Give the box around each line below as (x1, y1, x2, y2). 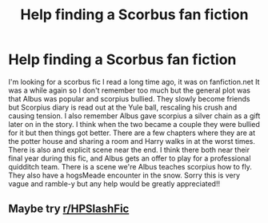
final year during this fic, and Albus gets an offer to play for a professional (8, 153, 251, 163)
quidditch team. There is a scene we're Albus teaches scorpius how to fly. (8, 161, 252, 171)
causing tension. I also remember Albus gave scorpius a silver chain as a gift (8, 110, 261, 121)
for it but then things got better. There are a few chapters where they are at (8, 128, 256, 137)
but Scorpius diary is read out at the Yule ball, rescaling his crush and (8, 102, 238, 112)
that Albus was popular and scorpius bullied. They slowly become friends (8, 94, 250, 103)
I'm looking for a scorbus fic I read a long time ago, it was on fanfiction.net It (8, 77, 260, 86)
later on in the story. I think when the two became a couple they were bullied (8, 119, 260, 129)
